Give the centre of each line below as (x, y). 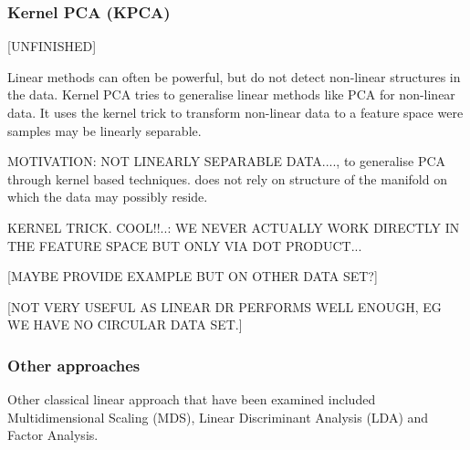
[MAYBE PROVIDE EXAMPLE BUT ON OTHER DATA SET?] (193, 276)
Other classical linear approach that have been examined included (192, 399)
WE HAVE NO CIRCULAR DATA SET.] (125, 324)
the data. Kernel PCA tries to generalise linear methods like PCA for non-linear (231, 94)
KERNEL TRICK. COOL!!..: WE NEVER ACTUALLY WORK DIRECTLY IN (234, 227)
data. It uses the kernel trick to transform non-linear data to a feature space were (235, 112)
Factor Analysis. (53, 435)
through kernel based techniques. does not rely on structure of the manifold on (227, 178)
